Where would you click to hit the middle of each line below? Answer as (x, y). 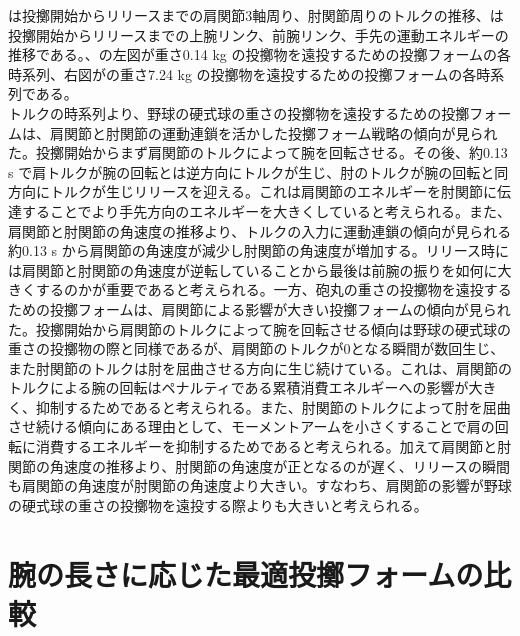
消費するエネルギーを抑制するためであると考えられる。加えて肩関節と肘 (273, 446)
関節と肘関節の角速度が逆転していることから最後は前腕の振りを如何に (266, 269)
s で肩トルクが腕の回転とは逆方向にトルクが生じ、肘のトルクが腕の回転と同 (258, 171)
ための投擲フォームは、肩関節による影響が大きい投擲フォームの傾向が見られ (259, 308)
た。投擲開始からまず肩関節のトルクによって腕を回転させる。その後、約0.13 (258, 152)
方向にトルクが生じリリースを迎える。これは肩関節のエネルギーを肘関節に (252, 191)
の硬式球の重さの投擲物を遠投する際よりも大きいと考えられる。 (218, 504)
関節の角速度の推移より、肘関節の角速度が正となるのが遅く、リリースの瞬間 (259, 465)
